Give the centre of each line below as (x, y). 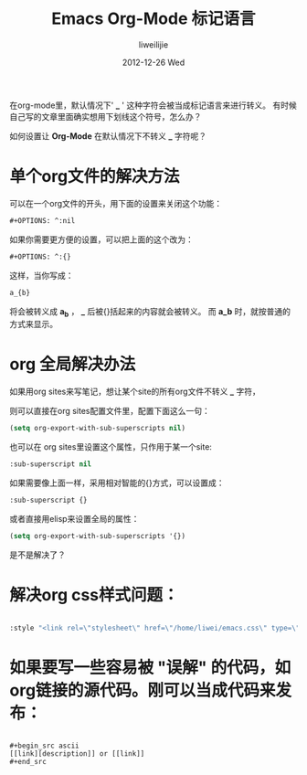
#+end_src (28, 762)
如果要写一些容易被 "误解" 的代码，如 (150, 667)
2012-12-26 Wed (153, 62)
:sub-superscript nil (51, 464)
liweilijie (153, 44)
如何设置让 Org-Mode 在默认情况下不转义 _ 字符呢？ (108, 136)
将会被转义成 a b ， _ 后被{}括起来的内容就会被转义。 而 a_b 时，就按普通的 (150, 312)
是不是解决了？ (37, 555)
